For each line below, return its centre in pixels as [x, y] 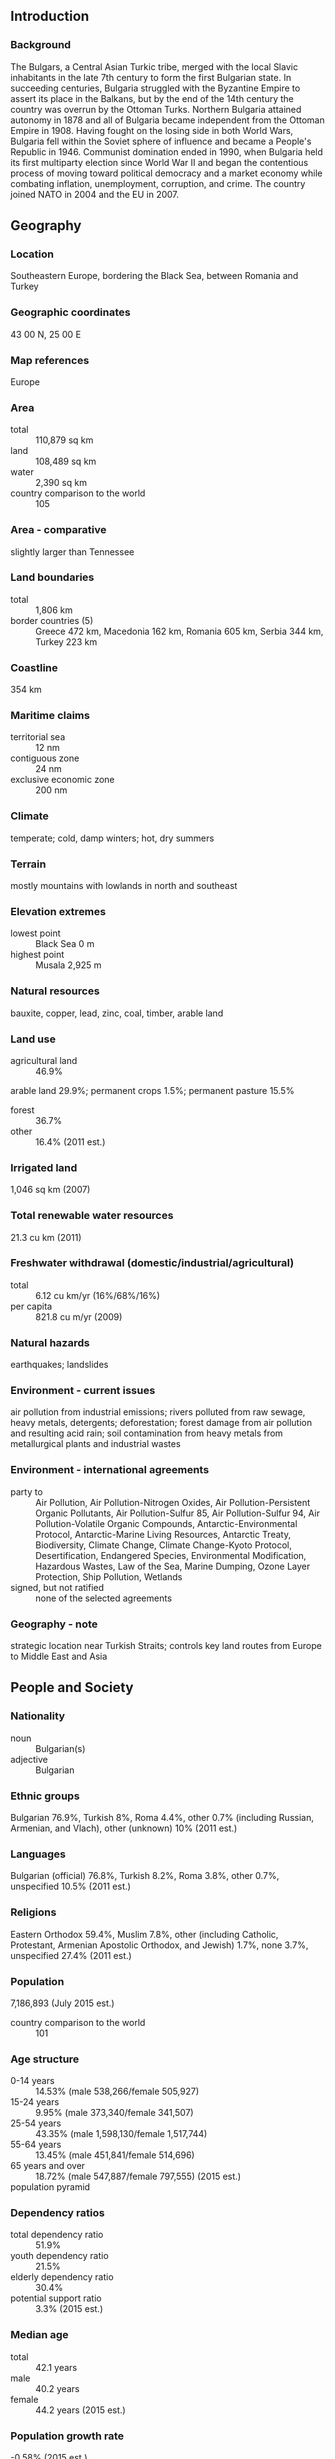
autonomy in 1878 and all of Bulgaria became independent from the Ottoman [167, 120]
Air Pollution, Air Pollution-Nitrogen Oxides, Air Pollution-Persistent [173, 1502]
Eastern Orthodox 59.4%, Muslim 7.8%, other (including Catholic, [144, 1934]
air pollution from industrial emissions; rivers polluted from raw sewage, [158, 1412]
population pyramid [50, 2187]
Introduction [50, 16]
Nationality [38, 1716]
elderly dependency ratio [62, 2277]
